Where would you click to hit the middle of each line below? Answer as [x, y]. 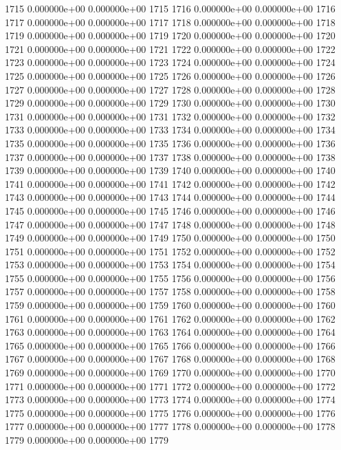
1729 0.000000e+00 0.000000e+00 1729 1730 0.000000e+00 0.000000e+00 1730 [170, 103]
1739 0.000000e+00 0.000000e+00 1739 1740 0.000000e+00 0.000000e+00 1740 [170, 170]
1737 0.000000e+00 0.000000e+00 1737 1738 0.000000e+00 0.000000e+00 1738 [170, 157]
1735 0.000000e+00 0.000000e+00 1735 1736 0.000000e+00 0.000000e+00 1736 [170, 143]
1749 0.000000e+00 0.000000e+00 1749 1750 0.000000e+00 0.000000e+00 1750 [170, 238]
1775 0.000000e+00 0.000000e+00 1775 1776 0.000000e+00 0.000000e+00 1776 [170, 412]
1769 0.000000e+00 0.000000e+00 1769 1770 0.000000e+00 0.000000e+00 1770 [170, 373]
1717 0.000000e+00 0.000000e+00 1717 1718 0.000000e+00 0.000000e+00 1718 [170, 22]
